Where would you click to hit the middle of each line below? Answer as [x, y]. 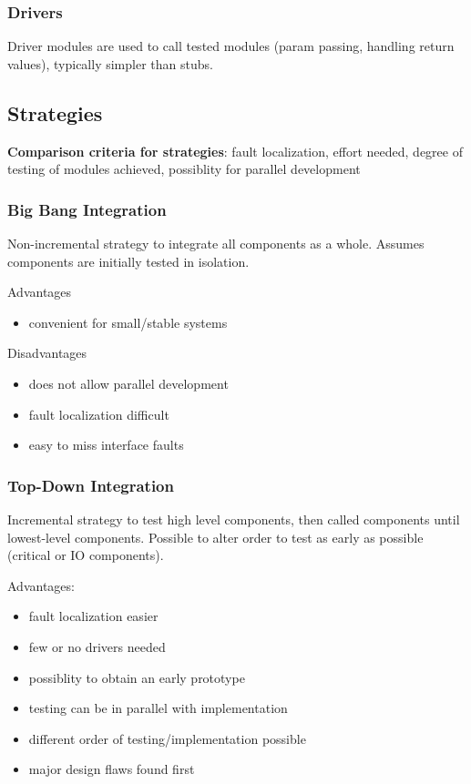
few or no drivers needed [97, 646]
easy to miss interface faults [106, 445]
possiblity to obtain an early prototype [137, 677]
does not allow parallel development [128, 383]
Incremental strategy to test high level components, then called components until [234, 519]
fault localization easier [93, 616]
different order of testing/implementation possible [167, 738]
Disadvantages [47, 353]
